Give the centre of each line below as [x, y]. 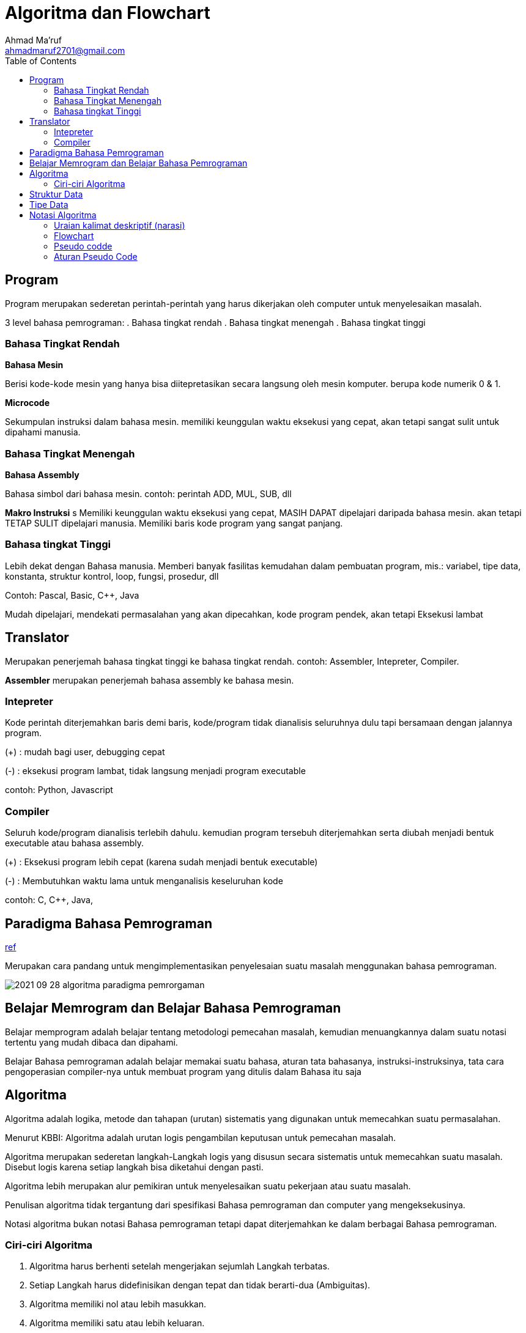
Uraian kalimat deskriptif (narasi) [120, 225]
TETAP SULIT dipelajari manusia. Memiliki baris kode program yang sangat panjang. [174, 523]
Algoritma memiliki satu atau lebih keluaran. [117, 1323]
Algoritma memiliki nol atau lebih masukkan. [118, 1304]
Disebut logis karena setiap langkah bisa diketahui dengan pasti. [134, 1167]
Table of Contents [41, 61]
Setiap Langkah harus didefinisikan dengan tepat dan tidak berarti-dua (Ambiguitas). [200, 1285]
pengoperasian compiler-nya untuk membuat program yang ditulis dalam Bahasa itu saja [183, 1071]
